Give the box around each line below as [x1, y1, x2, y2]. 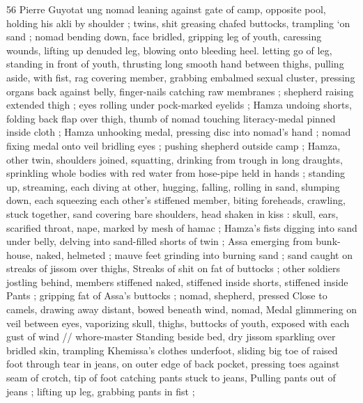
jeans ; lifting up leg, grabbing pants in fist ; [6, 384, 195, 398]
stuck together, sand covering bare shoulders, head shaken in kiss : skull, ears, [6, 206, 339, 221]
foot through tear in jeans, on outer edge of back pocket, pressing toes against [6, 356, 340, 371]
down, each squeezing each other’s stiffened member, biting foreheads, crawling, [6, 193, 346, 207]
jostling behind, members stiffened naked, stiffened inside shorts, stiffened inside [6, 274, 348, 289]
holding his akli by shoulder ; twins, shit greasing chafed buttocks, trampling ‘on [6, 15, 350, 30]
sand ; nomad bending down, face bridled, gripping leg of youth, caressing [6, 29, 322, 44]
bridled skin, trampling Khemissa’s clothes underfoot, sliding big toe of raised [6, 342, 338, 357]
